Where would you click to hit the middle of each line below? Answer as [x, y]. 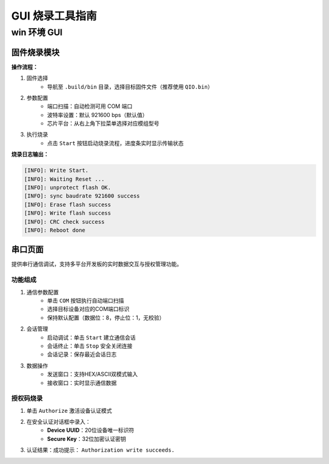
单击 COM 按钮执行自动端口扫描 [86, 300]
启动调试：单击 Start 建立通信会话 [92, 337]
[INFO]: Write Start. [56, 170]
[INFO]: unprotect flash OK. [68, 187]
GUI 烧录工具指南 [54, 16]
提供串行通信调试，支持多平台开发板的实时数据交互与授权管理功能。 [97, 264]
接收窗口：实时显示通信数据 [82, 383]
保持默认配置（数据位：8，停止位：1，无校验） [106, 318]
